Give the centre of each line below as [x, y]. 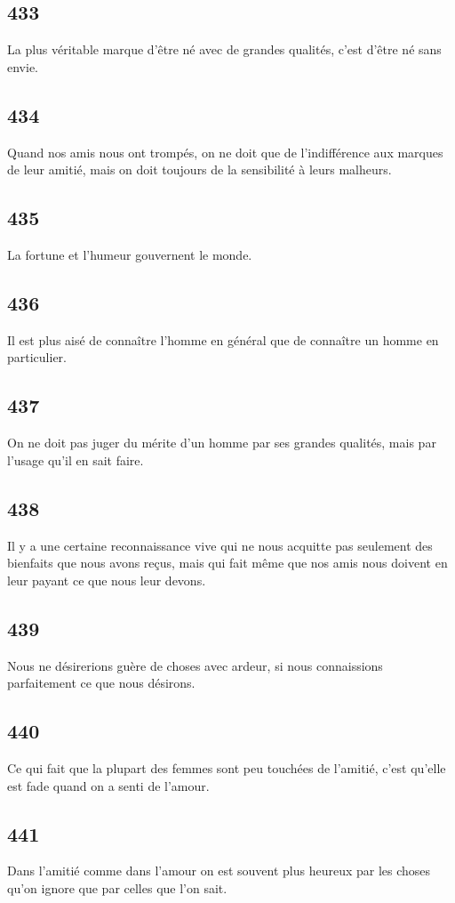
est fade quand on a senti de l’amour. [108, 785]
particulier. [37, 357]
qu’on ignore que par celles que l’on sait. [117, 887]
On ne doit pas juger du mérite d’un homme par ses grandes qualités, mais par [222, 443]
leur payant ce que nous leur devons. [107, 580]
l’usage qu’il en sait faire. [76, 460]
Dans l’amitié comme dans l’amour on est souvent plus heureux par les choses [219, 871]
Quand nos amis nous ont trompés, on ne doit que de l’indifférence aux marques [225, 152]
